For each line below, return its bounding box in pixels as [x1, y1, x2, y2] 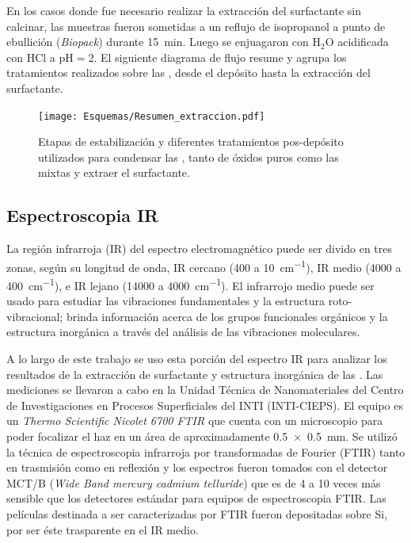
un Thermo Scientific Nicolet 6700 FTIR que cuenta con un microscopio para [6, 412, 383, 429]
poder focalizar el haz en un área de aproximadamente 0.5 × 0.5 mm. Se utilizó [6, 428, 398, 445]
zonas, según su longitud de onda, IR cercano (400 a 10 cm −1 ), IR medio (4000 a [6, 256, 401, 275]
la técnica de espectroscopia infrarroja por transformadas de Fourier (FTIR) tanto [6, 443, 405, 460]
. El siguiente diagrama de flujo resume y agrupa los [93, 48, 347, 65]
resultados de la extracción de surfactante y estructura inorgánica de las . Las [6, 365, 383, 382]
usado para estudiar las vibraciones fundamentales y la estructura [6, 293, 325, 309]
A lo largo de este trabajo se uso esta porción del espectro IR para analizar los [6, 350, 387, 367]
